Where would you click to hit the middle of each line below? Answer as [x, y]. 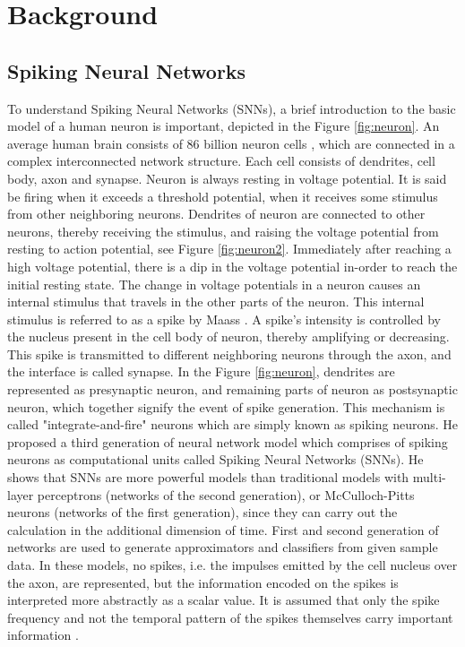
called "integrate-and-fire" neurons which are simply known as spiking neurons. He [233, 424]
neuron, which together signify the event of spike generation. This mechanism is [226, 406]
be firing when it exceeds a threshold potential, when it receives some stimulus [223, 196]
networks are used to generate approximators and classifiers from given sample [223, 547]
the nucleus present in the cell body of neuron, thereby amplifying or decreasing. [228, 336]
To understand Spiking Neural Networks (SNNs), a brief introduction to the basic [232, 108]
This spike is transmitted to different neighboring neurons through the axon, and [229, 354]
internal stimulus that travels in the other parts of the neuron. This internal [216, 302]
